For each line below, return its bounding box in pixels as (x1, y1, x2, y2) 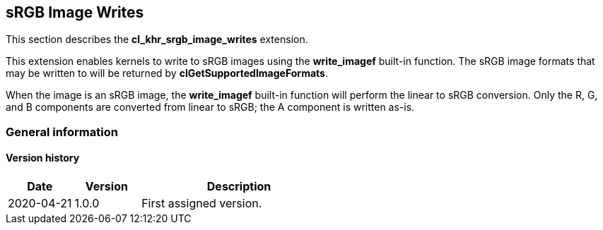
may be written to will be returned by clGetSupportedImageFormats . (6, 67, 328, 80)
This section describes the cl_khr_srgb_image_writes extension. (6, 33, 308, 46)
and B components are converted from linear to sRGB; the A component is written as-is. (6, 101, 415, 114)
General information (6, 124, 118, 139)
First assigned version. (141, 196, 262, 211)
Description (206, 179, 271, 194)
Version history (6, 152, 80, 164)
